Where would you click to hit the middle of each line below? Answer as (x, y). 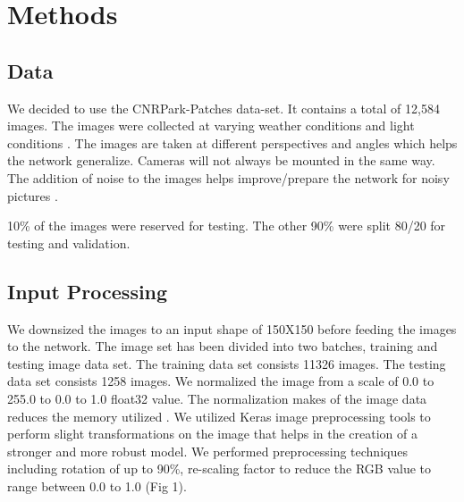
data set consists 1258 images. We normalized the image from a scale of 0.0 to (221, 381)
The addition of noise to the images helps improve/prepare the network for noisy (228, 177)
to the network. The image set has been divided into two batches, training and (223, 346)
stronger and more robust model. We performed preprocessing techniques (207, 451)
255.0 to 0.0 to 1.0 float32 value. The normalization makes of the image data (217, 398)
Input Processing (88, 291)
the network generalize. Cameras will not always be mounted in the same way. (221, 160)
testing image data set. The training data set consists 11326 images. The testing (227, 363)
